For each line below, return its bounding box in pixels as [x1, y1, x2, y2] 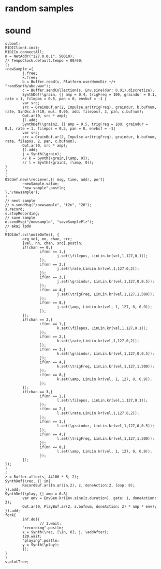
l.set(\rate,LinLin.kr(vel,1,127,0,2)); [57, 411, 139, 416]
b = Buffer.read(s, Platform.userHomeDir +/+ [22, 80, 116, 84]
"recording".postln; [22, 525, 64, 531]
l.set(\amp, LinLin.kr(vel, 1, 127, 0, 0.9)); [57, 449, 152, 454]
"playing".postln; [22, 538, 59, 543]
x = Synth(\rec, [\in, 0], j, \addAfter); [22, 530, 109, 535]
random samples [5, 3, 74, 14]
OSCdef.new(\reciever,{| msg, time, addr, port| [5, 177, 105, 182]
